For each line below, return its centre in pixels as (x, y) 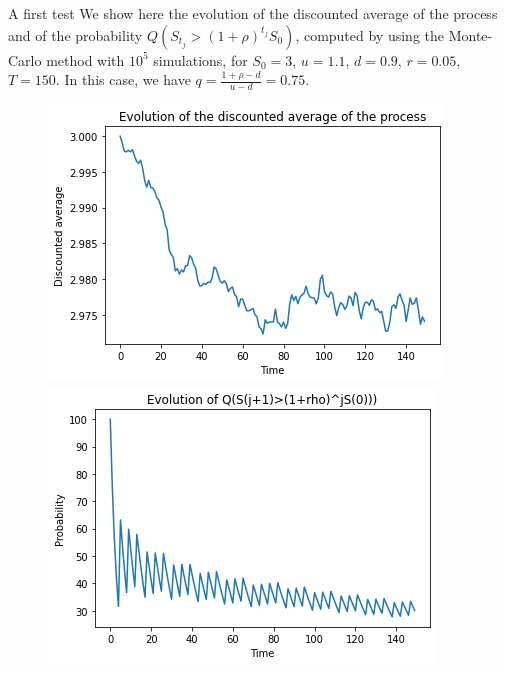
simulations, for (200, 59)
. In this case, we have (123, 79)
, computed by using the (370, 34)
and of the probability (75, 34)
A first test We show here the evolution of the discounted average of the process (253, 13)
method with (85, 59)
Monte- (470, 34)
